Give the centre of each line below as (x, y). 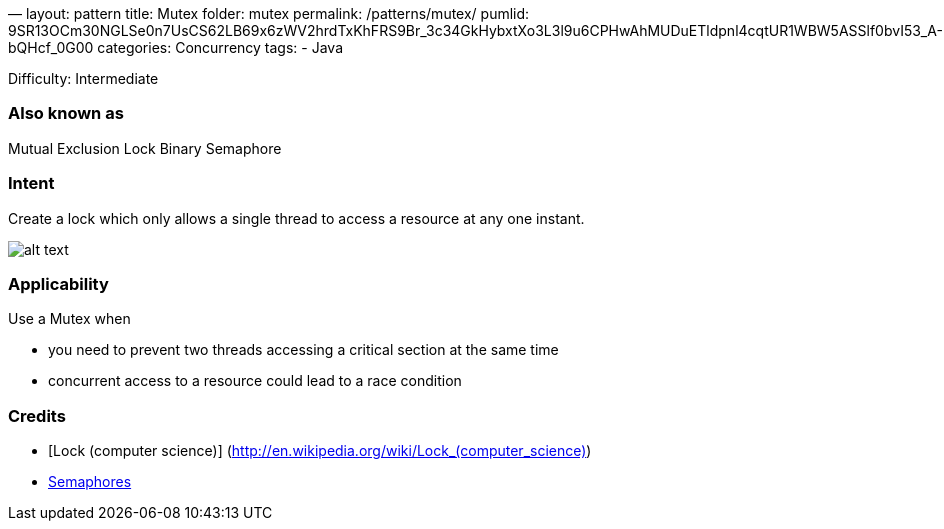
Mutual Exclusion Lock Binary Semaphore (145, 148)
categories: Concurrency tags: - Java (220, 47)
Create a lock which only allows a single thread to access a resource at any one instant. (296, 218)
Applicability (58, 283)
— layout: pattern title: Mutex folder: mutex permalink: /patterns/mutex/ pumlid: (269, 13)
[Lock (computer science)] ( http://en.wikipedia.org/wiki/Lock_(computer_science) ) (320, 450)
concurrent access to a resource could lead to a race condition (255, 381)
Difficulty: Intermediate (83, 78)
